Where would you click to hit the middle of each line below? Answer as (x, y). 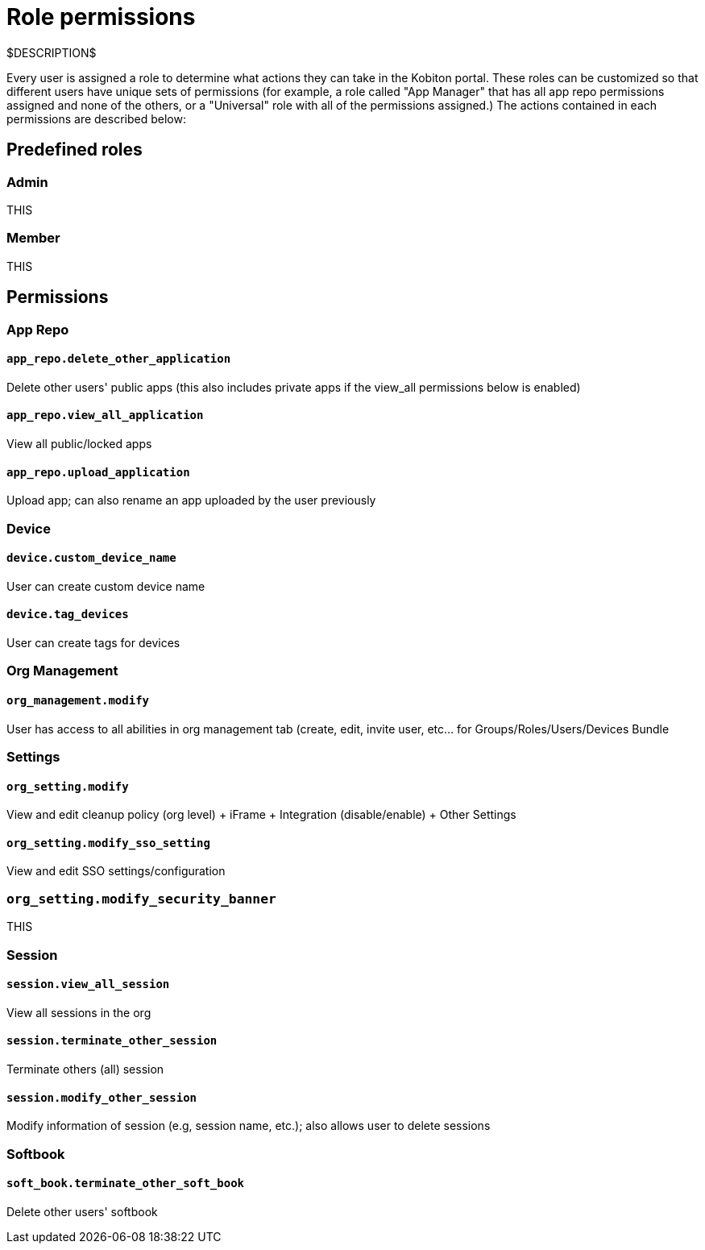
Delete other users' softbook (82, 1211)
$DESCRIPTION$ (52, 52)
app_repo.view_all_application (105, 415)
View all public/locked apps (79, 444)
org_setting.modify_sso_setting (108, 843)
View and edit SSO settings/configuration (116, 871)
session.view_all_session (88, 984)
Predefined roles (75, 150)
